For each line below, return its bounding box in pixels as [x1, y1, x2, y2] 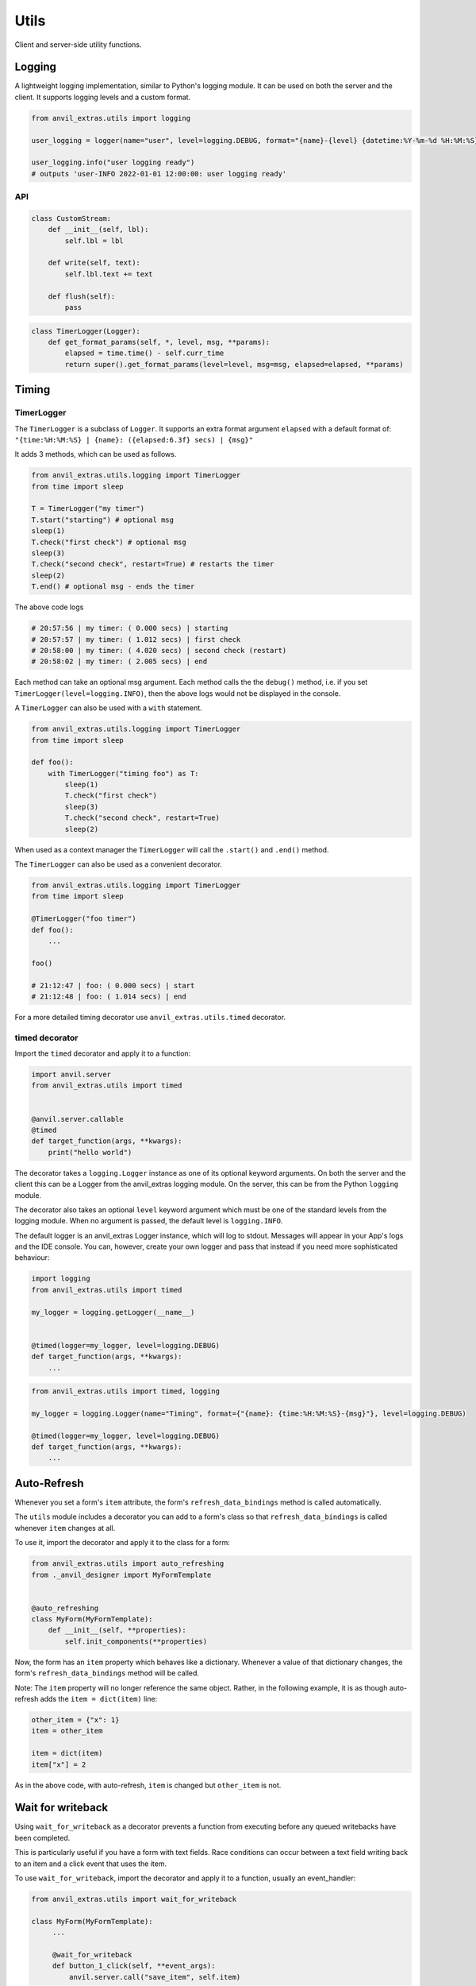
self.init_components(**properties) [64, 1636, 208, 1646]
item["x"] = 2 [31, 1760, 86, 1769]
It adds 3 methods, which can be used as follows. [14, 450, 177, 459]
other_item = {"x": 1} [31, 1716, 120, 1725]
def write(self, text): [48, 258, 140, 268]
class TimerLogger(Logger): [31, 326, 140, 335]
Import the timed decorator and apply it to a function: [14, 1049, 191, 1058]
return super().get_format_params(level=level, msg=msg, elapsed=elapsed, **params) [64, 360, 404, 369]
